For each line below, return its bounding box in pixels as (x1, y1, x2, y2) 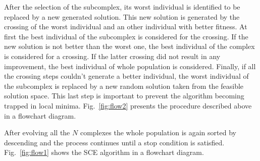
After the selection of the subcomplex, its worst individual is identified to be (4, 2, 240, 12)
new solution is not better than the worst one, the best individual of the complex (4, 41, 255, 51)
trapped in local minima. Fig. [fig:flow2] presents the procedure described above (4, 100, 252, 111)
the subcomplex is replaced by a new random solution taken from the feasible (4, 80, 244, 91)
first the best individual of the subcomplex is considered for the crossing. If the (4, 31, 248, 41)
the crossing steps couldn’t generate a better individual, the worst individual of (4, 71, 249, 81)
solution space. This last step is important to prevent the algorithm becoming (4, 90, 244, 101)
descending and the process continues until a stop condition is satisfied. (4, 137, 225, 147)
